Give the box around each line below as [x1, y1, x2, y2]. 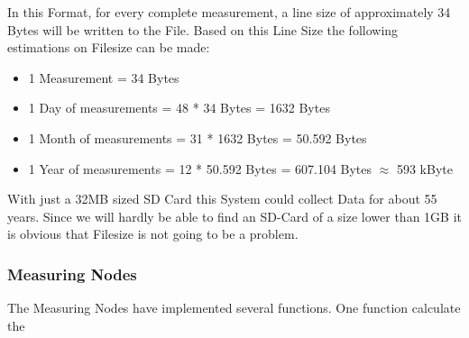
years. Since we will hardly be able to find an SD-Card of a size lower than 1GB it [7, 206, 462, 225]
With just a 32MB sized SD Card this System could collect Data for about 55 [7, 189, 437, 208]
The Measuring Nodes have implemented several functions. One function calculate [7, 298, 461, 317]
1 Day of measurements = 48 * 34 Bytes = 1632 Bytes [28, 98, 330, 117]
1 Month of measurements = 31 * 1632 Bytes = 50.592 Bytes [28, 128, 367, 147]
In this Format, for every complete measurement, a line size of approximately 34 [7, 3, 451, 21]
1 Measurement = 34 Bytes [28, 68, 179, 87]
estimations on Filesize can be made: [7, 38, 210, 57]
